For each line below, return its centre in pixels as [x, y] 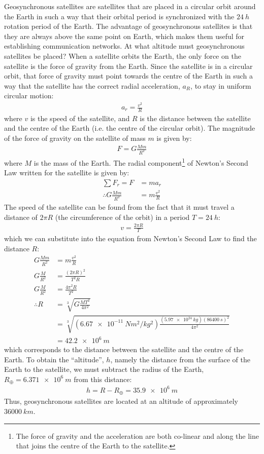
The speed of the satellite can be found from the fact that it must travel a [119, 206]
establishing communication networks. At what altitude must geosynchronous [124, 46]
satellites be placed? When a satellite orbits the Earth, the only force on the [123, 55]
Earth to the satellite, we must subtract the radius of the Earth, [104, 369]
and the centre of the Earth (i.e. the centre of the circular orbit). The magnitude [130, 128]
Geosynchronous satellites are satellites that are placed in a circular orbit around [130, 6]
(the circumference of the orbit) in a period [122, 217]
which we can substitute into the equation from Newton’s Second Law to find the [130, 238]
